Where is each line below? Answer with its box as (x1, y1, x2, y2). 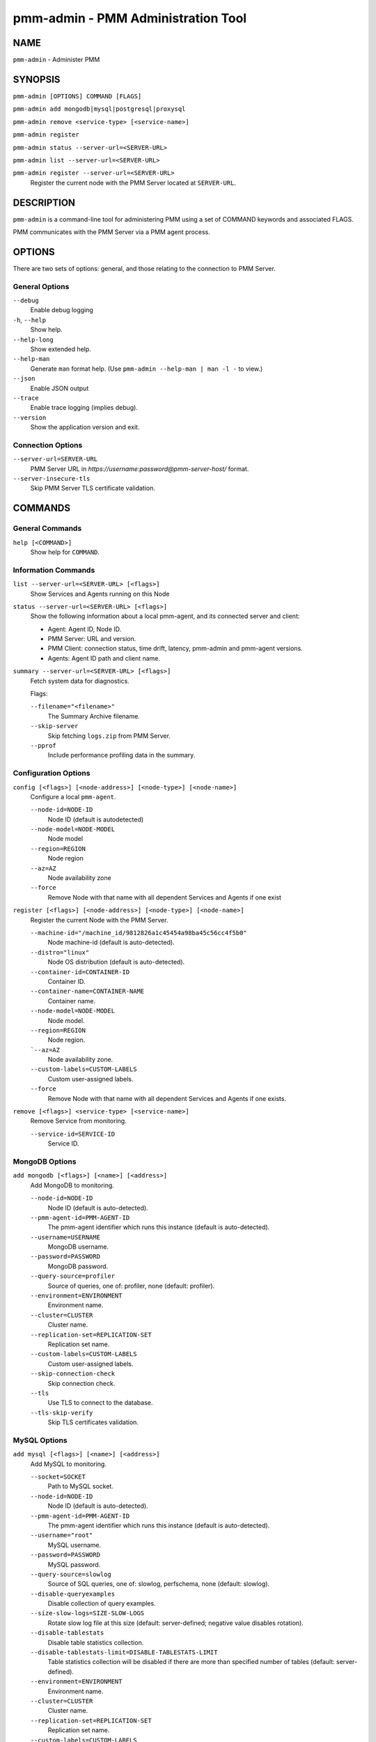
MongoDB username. (47, 1242, 109, 1251)
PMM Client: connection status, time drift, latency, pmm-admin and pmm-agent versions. (47, 645, 303, 653)
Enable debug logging (30, 306, 93, 314)
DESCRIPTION (13, 196, 76, 208)
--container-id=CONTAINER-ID (30, 968, 130, 976)
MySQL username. (47, 1541, 102, 1549)
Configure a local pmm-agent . (30, 792, 116, 801)
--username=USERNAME (30, 1233, 101, 1241)
